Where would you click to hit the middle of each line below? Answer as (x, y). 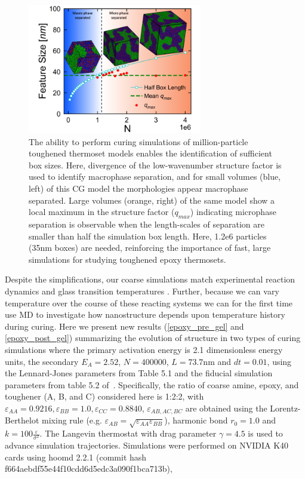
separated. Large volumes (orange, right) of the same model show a (152, 200)
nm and (217, 361)
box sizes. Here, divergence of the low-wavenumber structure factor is (155, 165)
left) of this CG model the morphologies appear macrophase (138, 188)
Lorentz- (285, 408)
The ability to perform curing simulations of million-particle (138, 141)
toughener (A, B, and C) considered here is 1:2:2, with (104, 396)
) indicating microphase (233, 212)
